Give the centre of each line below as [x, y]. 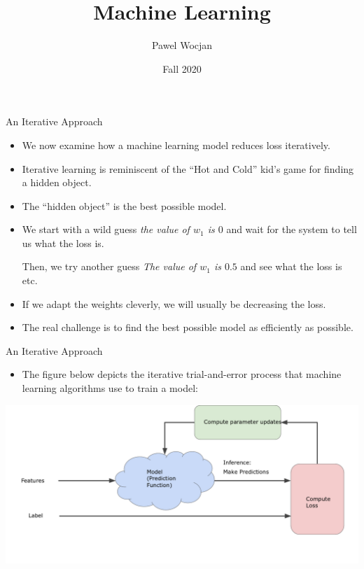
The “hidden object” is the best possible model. [124, 205]
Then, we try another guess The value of [109, 266]
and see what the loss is [291, 266]
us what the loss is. [63, 243]
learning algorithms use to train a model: [110, 388]
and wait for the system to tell [292, 229]
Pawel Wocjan [182, 45]
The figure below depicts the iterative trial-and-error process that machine [182, 374]
